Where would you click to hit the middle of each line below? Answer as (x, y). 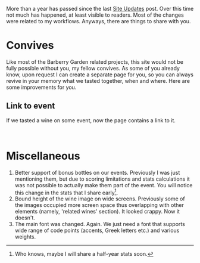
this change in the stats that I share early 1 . (66, 192)
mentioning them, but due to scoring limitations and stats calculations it (102, 179)
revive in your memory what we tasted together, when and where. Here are (98, 81)
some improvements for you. (41, 87)
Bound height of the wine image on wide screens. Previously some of (100, 199)
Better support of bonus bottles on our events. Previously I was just (97, 172)
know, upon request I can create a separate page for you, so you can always (100, 75)
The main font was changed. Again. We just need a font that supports (100, 224)
